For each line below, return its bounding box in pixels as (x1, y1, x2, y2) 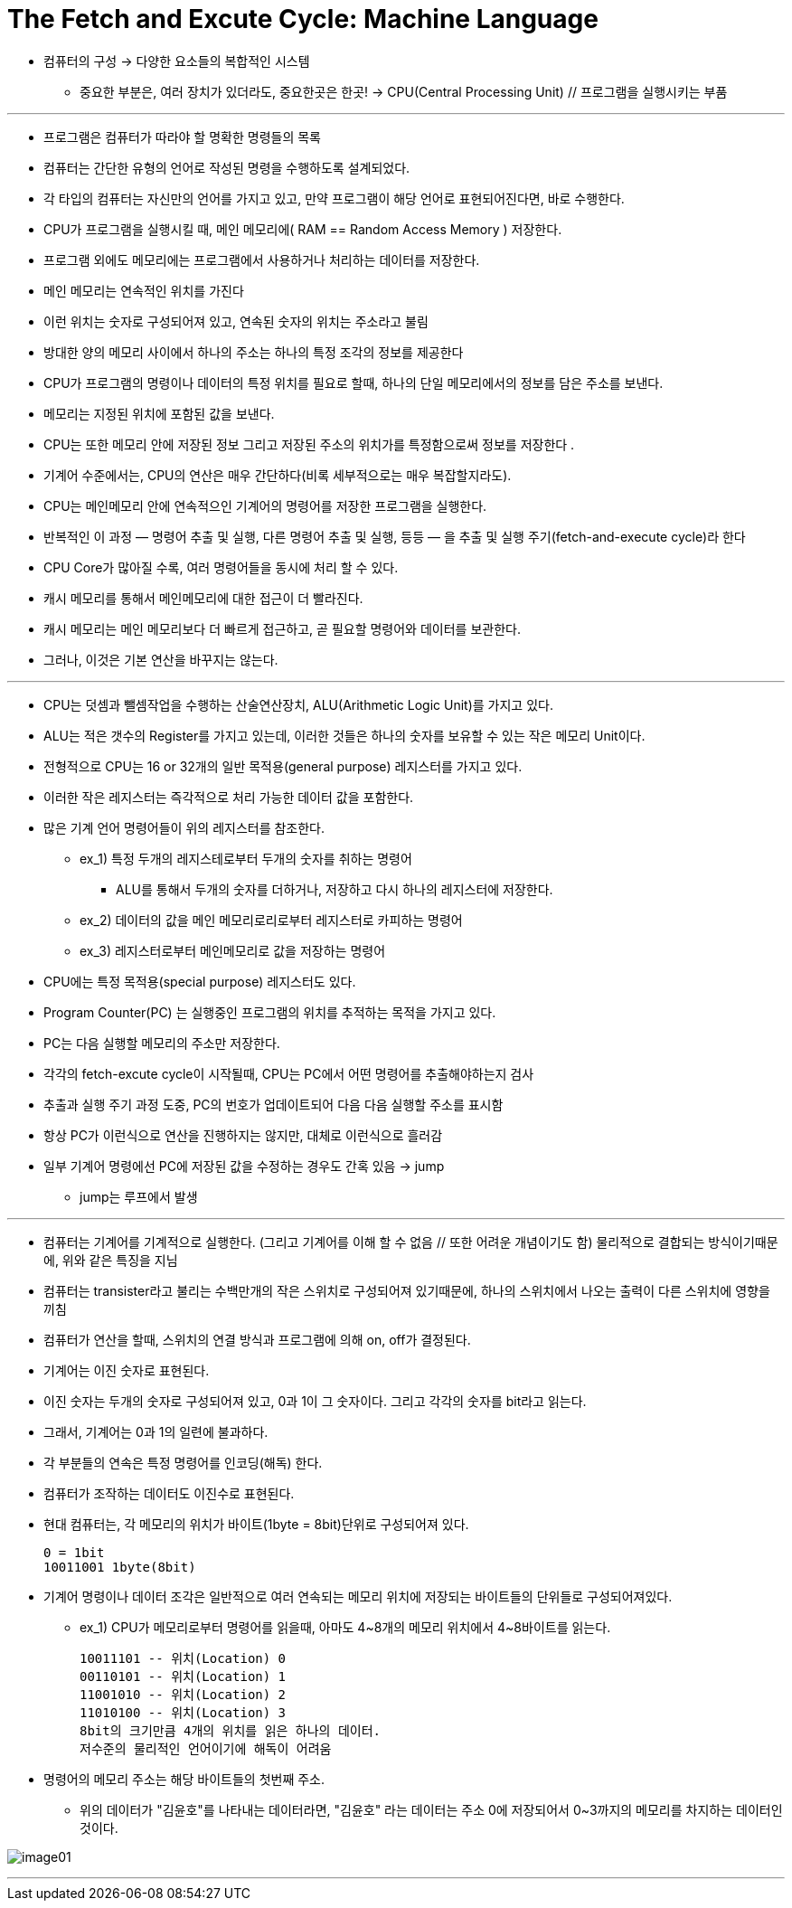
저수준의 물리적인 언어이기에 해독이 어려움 (80, 1741, 332, 1756)
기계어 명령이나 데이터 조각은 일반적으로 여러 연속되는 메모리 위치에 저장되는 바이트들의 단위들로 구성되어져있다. (43, 1588, 673, 1604)
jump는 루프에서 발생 (80, 1188, 198, 1204)
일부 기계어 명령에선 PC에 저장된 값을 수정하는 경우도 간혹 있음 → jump (43, 1157, 445, 1174)
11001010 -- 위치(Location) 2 (80, 1686, 287, 1702)
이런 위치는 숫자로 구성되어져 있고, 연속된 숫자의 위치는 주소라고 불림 (43, 313, 429, 329)
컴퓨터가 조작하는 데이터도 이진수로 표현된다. (43, 1485, 295, 1501)
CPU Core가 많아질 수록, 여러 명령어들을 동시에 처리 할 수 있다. (43, 559, 399, 575)
